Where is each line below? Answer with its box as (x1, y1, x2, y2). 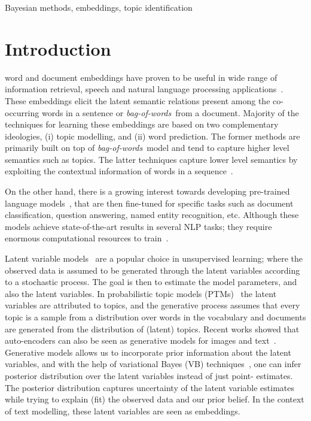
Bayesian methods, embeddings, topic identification (5, 1, 193, 13)
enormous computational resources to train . (5, 232, 169, 244)
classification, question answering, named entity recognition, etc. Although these (5, 208, 299, 221)
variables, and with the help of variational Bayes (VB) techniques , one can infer (5, 358, 301, 370)
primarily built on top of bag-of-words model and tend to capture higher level (5, 141, 289, 154)
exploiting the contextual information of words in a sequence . (5, 165, 233, 177)
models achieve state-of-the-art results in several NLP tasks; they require (5, 220, 272, 232)
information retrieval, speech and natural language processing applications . (5, 83, 283, 95)
